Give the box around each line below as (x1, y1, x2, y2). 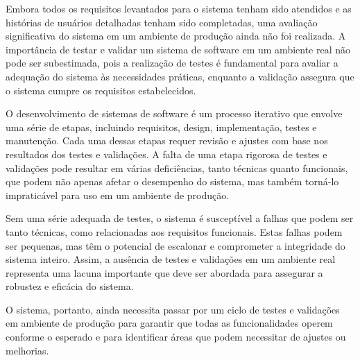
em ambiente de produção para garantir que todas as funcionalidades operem (6, 316, 333, 330)
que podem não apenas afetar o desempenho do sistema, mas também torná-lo (6, 174, 339, 189)
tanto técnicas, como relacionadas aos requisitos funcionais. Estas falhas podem (6, 224, 343, 239)
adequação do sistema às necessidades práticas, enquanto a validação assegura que (6, 69, 354, 83)
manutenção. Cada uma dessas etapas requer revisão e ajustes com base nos (6, 133, 328, 148)
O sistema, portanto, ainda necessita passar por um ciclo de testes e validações (6, 302, 340, 316)
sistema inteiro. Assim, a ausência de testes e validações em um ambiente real (6, 252, 336, 266)
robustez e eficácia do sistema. (6, 279, 134, 293)
